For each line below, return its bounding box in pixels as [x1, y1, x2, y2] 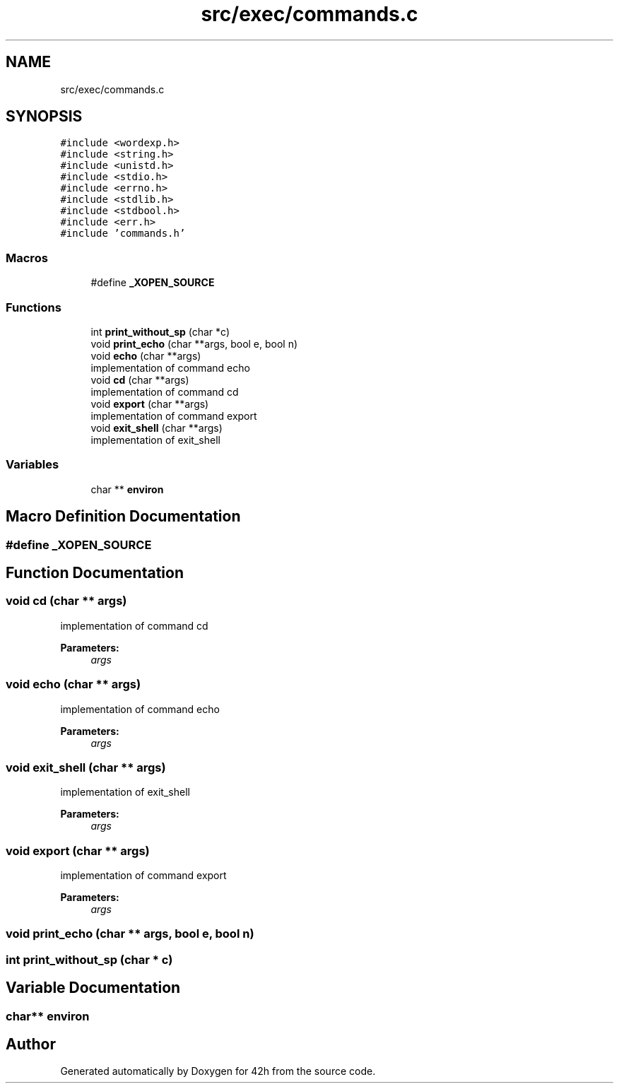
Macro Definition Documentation [6, 507, 241, 526]
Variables [6, 457, 59, 472]
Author [6, 1035, 56, 1054]
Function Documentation [6, 563, 184, 582]
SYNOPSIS [6, 107, 83, 126]
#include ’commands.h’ [60, 228, 186, 240]
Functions [6, 300, 61, 314]
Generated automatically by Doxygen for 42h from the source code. [60, 1065, 376, 1078]
